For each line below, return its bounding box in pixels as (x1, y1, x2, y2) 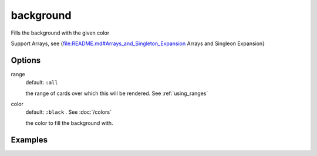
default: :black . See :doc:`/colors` (25, 108, 112, 116)
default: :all (25, 79, 58, 86)
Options (11, 55, 41, 65)
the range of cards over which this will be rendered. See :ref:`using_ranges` (25, 90, 208, 97)
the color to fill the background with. (25, 119, 114, 126)
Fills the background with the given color (11, 29, 110, 36)
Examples (11, 135, 48, 145)
